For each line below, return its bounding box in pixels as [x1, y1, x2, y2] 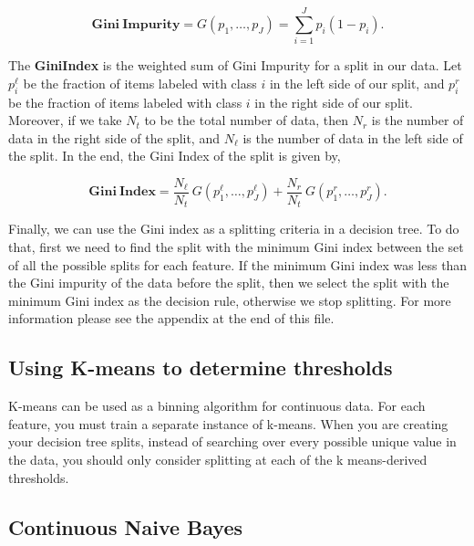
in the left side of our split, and [269, 73, 445, 92]
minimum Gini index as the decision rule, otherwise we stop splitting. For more [8, 290, 451, 310]
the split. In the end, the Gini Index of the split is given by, [8, 146, 341, 165]
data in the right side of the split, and [8, 128, 220, 147]
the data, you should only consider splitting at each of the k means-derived [8, 449, 428, 468]
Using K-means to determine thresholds [8, 353, 393, 382]
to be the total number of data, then [144, 110, 349, 130]
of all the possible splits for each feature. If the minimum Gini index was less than [8, 255, 468, 274]
